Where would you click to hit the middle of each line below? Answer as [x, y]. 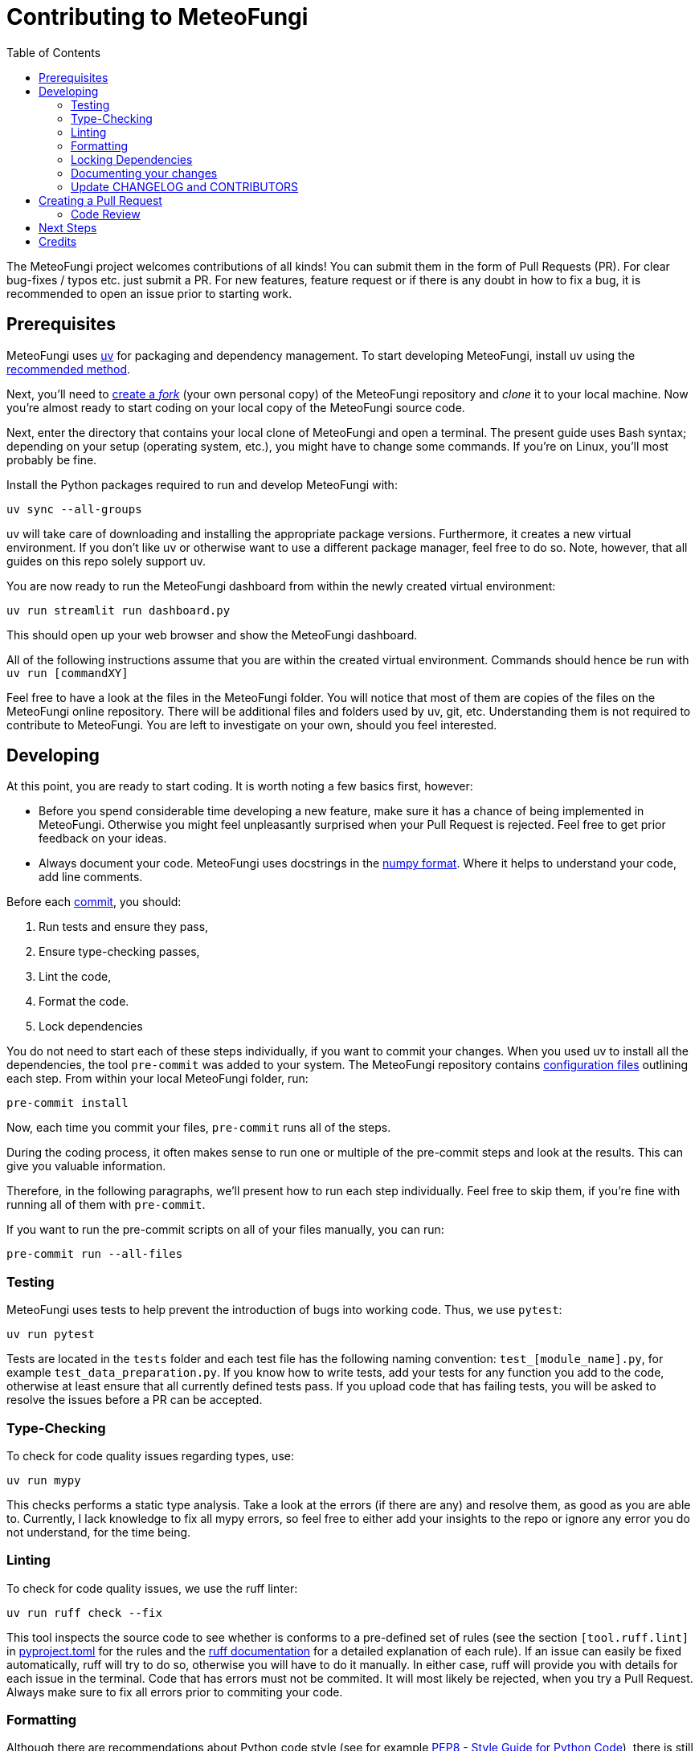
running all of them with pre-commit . [106, 1205]
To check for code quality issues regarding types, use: [150, 1455]
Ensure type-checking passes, [119, 952]
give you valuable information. [86, 1166]
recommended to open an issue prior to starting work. [149, 293]
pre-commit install [67, 1103]
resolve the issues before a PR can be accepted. [135, 1400]
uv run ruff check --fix [84, 1612]
